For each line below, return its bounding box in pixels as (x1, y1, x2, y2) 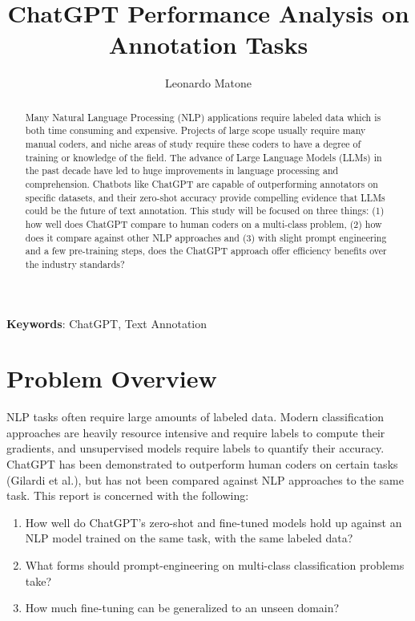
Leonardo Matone (165, 75, 252, 91)
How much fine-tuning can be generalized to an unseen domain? (25, 599, 340, 616)
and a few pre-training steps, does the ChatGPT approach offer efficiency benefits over (25, 244, 387, 258)
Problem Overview (6, 362, 217, 395)
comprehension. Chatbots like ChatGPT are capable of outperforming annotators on (25, 177, 378, 190)
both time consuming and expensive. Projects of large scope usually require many (25, 124, 366, 137)
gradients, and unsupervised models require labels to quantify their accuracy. (6, 440, 385, 457)
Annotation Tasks (108, 28, 308, 61)
